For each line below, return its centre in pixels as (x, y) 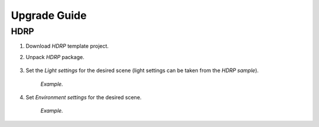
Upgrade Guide (49, 15)
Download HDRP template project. (67, 46)
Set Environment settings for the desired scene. (84, 97)
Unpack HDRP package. (55, 57)
